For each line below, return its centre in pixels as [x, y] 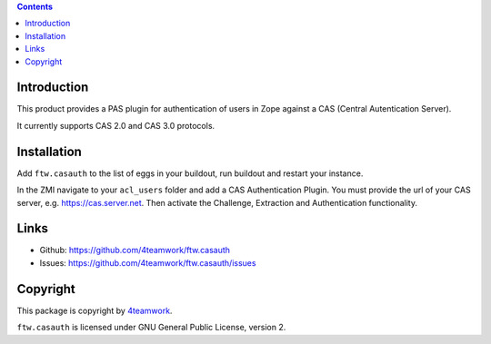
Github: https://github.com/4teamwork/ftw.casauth [135, 251]
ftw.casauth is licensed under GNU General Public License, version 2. [151, 328]
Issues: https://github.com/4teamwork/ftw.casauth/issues [148, 262]
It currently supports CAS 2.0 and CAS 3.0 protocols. [116, 125]
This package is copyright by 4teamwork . [95, 310]
